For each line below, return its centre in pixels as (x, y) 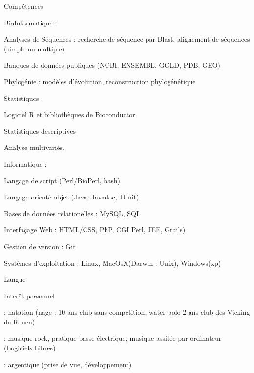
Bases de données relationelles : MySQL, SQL (72, 213)
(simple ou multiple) (34, 48)
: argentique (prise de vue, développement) (68, 364)
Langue (15, 279)
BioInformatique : (31, 22)
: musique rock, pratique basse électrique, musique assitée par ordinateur (113, 338)
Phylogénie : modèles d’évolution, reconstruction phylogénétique (100, 81)
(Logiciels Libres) (30, 348)
